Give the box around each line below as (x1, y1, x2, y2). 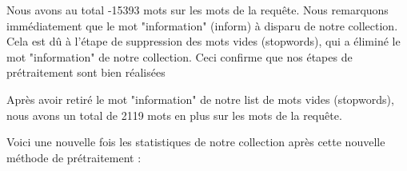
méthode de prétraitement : (6, 149, 142, 165)
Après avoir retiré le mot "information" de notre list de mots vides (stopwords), (6, 90, 394, 107)
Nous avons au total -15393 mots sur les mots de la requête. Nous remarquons (6, 2, 389, 18)
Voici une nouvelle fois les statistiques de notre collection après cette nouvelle (6, 133, 385, 150)
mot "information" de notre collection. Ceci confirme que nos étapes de (6, 48, 353, 65)
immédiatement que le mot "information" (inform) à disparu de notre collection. (6, 17, 398, 34)
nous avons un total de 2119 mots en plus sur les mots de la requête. (6, 106, 342, 123)
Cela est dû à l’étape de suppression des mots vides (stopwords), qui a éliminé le (6, 33, 401, 50)
